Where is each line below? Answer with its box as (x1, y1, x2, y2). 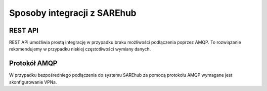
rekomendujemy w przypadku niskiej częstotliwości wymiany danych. (9, 46, 151, 52)
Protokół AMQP (9, 59, 58, 68)
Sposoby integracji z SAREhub (9, 7, 136, 18)
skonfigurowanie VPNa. (9, 79, 57, 85)
